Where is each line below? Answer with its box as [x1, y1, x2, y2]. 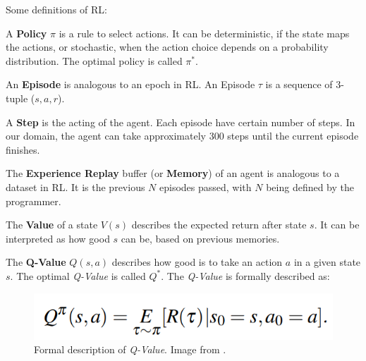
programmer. [6, 193, 61, 208]
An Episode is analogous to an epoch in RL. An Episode [6, 77, 255, 92]
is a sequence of [265, 77, 333, 92]
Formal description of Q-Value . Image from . [34, 342, 226, 357]
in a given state [293, 255, 361, 269]
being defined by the [266, 179, 355, 194]
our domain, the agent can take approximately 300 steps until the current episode [6, 128, 359, 143]
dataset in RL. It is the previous [6, 179, 145, 194]
